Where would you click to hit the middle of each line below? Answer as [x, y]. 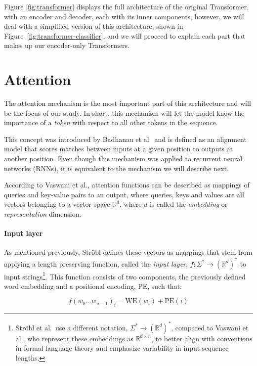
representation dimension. [43, 214]
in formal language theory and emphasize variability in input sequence [122, 348]
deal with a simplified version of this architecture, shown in [94, 26]
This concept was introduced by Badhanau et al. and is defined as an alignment [125, 139]
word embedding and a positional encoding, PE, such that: [93, 286]
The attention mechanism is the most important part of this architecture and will [128, 103]
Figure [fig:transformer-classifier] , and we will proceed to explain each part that [125, 35]
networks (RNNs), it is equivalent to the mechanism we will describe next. [116, 168]
